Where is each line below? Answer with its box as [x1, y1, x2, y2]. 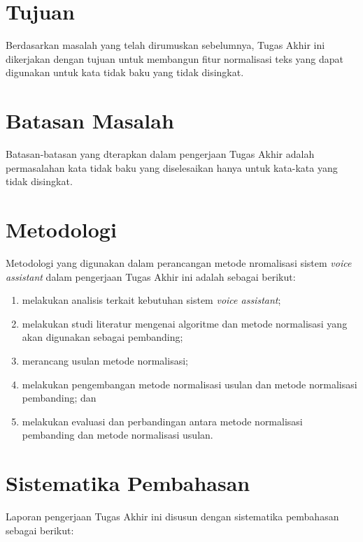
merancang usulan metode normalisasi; [22, 353, 188, 367]
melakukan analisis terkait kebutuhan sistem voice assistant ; [22, 293, 281, 307]
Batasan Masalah [6, 106, 174, 135]
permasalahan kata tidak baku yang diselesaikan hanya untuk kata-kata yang [6, 160, 338, 175]
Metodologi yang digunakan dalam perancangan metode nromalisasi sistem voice [6, 255, 352, 270]
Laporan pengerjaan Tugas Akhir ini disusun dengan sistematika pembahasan [6, 509, 339, 523]
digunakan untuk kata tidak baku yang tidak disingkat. [6, 65, 244, 80]
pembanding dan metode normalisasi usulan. [22, 427, 213, 442]
